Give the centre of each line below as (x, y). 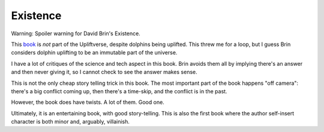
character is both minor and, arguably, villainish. (70, 122)
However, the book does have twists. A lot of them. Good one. (88, 102)
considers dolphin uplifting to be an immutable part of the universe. (94, 53)
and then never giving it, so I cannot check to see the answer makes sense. (104, 72)
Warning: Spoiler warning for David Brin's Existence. (76, 33)
